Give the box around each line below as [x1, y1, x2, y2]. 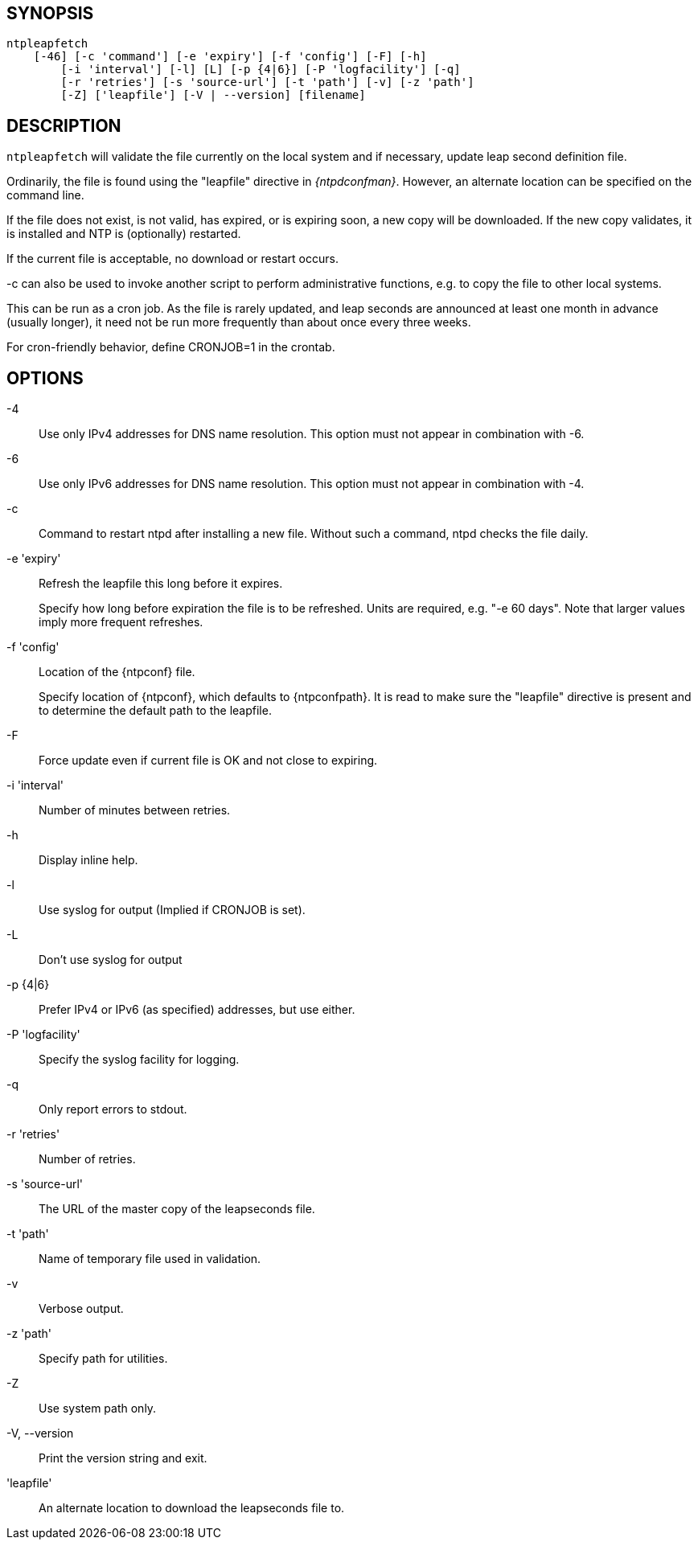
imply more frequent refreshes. [39, 615, 203, 629]
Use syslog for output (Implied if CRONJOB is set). [39, 903, 306, 917]
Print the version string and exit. [39, 1451, 207, 1466]
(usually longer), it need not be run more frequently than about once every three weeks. [6, 315, 471, 330]
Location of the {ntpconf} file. [39, 665, 195, 679]
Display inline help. [39, 853, 138, 867]
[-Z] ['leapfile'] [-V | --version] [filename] [60, 88, 366, 102]
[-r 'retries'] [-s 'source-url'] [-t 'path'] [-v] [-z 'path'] [60, 76, 474, 89]
